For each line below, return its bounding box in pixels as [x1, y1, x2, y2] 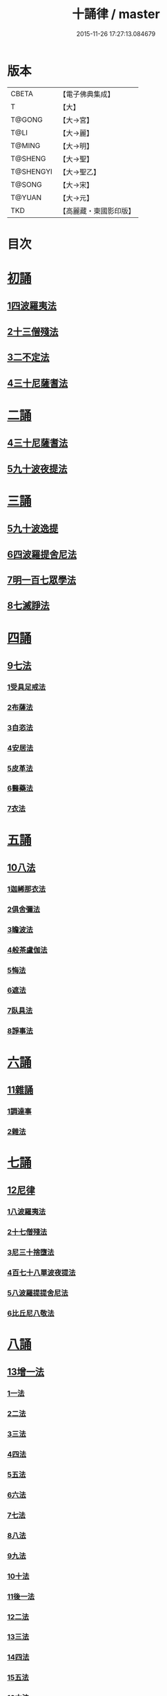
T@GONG [10, 115, 43, 125]
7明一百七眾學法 [7, 574, 77, 585]
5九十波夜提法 [7, 463, 68, 475]
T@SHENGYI [10, 167, 53, 176]
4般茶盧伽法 [7, 945, 48, 955]
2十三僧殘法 [7, 326, 59, 338]
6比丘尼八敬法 [7, 1309, 55, 1318]
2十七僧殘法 [7, 1228, 48, 1237]
